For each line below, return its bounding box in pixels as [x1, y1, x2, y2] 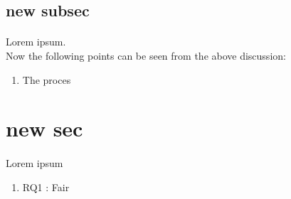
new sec [6, 114, 83, 143]
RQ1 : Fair [22, 179, 70, 194]
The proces [22, 72, 71, 87]
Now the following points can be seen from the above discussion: [6, 48, 286, 63]
